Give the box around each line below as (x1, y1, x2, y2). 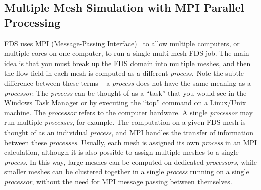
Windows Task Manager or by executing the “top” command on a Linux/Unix (4, 97, 246, 108)
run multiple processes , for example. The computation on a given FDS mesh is (4, 117, 246, 128)
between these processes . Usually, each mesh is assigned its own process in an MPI (4, 137, 257, 147)
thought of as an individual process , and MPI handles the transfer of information (4, 126, 253, 137)
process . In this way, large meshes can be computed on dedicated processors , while (4, 156, 257, 167)
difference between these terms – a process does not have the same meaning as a (4, 77, 251, 88)
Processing (4, 14, 61, 30)
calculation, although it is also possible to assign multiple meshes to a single (4, 147, 239, 157)
